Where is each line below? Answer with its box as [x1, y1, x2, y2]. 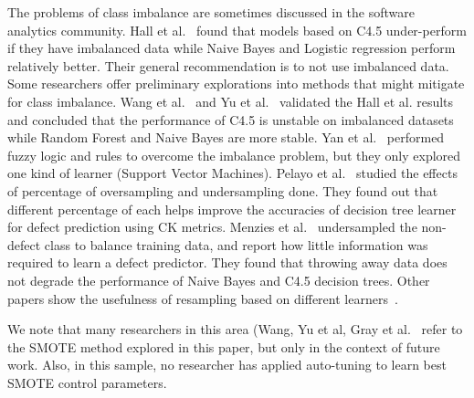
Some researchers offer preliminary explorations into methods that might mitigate [7, 74, 465, 93]
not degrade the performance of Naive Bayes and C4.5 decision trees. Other [7, 270, 430, 289]
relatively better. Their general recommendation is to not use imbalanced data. [7, 56, 449, 75]
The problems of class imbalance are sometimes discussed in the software [7, 3, 415, 21]
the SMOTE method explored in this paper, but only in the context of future [7, 337, 440, 356]
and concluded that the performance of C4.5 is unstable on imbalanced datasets [7, 110, 454, 129]
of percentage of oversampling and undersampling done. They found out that [7, 181, 438, 200]
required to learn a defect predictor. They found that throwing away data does [7, 253, 448, 272]
